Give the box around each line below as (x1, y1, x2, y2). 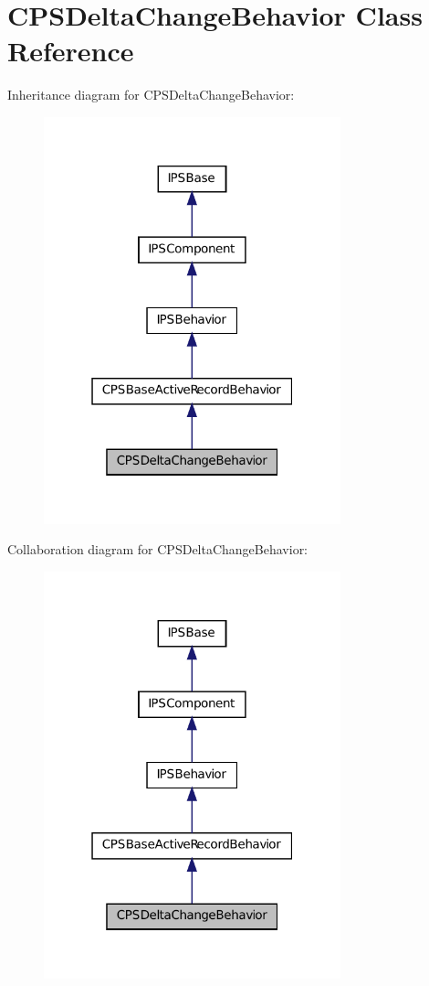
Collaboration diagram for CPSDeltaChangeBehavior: (7, 540, 309, 559)
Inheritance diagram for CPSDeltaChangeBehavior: (7, 85, 295, 104)
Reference (7, 32, 134, 70)
